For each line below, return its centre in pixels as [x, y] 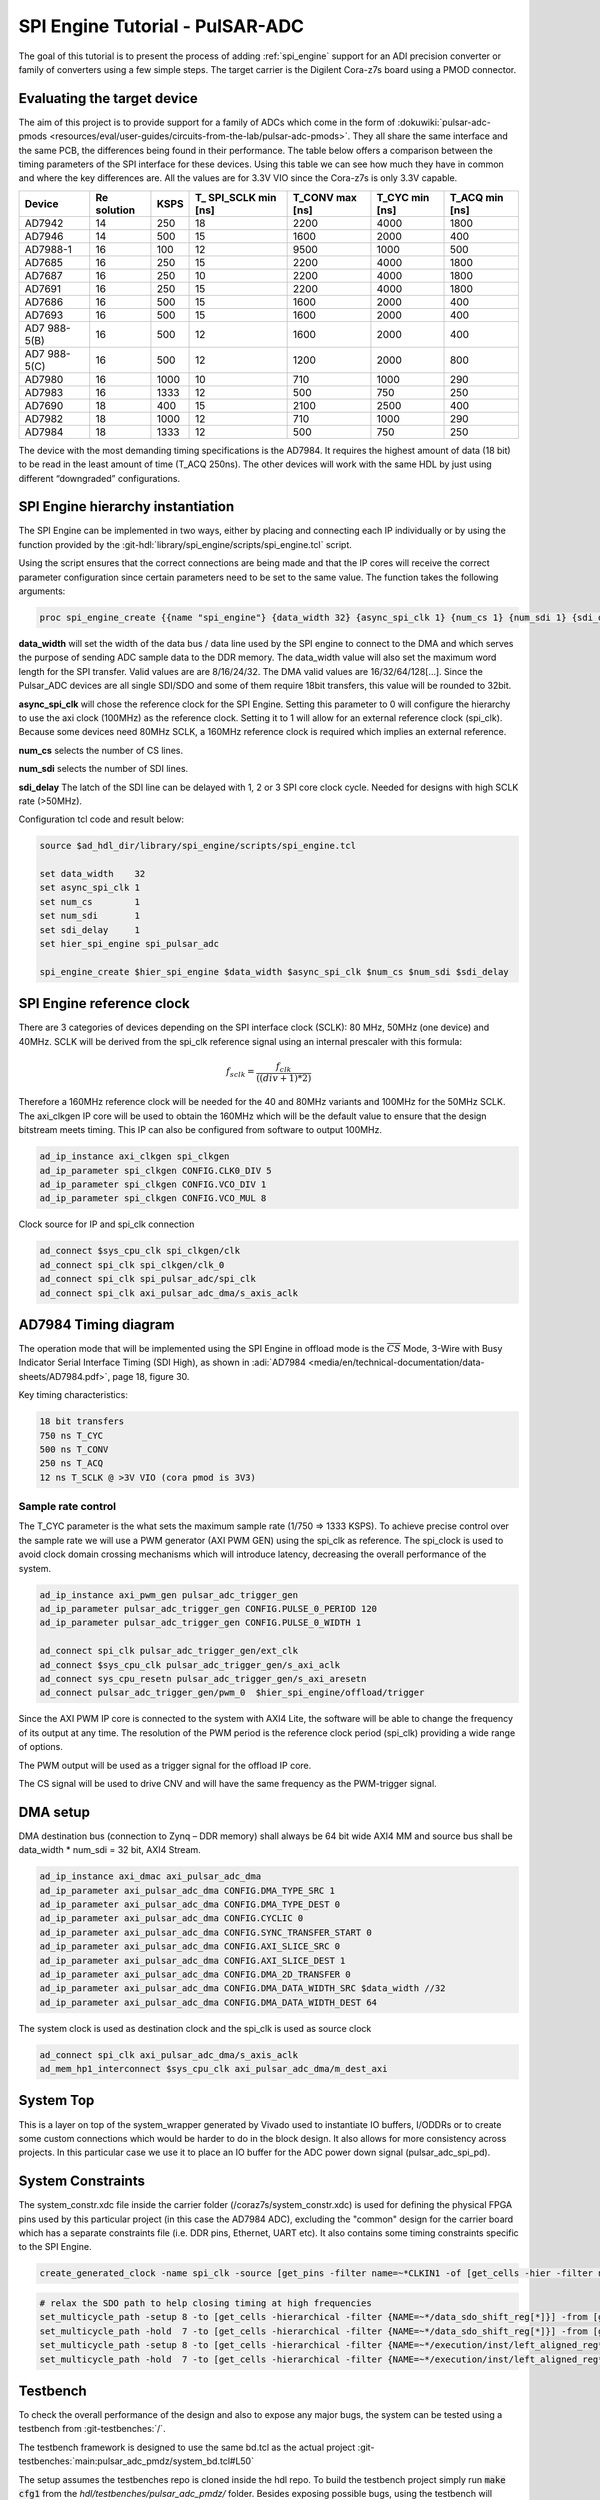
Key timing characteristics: [73, 1395]
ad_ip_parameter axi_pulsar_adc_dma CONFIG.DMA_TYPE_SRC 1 [187, 1890]
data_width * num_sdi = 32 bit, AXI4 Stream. [110, 1850]
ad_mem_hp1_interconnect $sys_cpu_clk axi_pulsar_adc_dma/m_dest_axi [213, 2069]
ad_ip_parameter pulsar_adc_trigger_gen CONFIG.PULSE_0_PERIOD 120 [208, 1609]
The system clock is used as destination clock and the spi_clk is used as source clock [195, 2028]
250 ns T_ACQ [71, 1463]
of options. [41, 1747]
